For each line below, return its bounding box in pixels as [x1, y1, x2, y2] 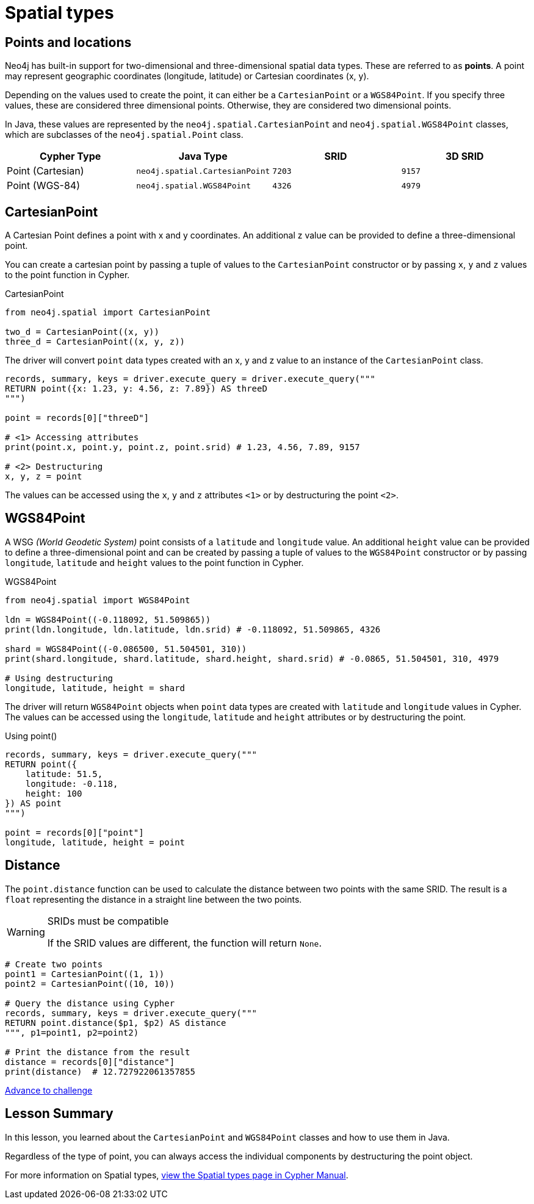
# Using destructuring [5, 673, 114, 683]
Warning [7, 925, 45, 938]
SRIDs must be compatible [47, 914, 169, 927]
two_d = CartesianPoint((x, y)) [5, 327, 159, 337]
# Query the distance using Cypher [5, 998, 175, 1008]
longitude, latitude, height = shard [5, 683, 186, 693]
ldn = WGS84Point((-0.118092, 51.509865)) [5, 614, 211, 625]
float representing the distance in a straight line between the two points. [5, 894, 302, 905]
